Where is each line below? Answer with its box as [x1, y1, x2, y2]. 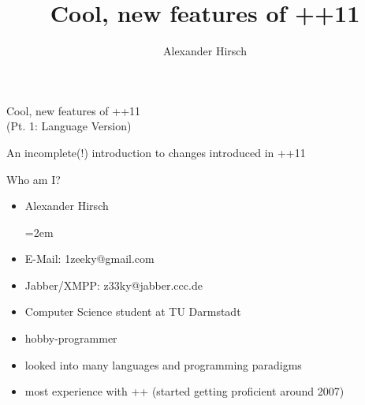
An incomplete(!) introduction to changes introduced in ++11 [6, 144, 306, 160]
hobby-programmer [24, 330, 117, 347]
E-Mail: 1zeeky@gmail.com [24, 250, 155, 267]
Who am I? [6, 171, 61, 187]
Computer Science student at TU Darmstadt [24, 303, 241, 320]
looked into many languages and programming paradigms [24, 356, 302, 373]
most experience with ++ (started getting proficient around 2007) [24, 383, 345, 399]
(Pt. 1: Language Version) [6, 118, 132, 134]
